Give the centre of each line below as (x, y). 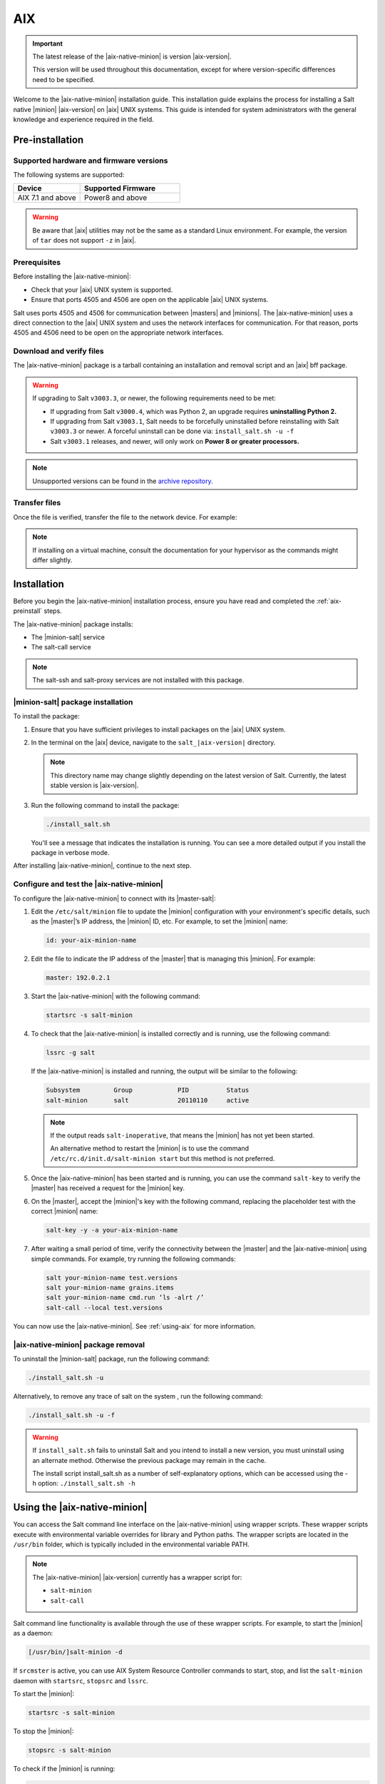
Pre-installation (48, 140)
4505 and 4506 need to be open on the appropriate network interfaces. (118, 333)
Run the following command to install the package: (105, 805)
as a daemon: (33, 1633)
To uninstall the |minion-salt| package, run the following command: (112, 1359)
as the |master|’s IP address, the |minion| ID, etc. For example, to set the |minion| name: (159, 921)
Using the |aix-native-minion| (80, 1507)
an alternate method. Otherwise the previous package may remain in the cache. (149, 1460)
